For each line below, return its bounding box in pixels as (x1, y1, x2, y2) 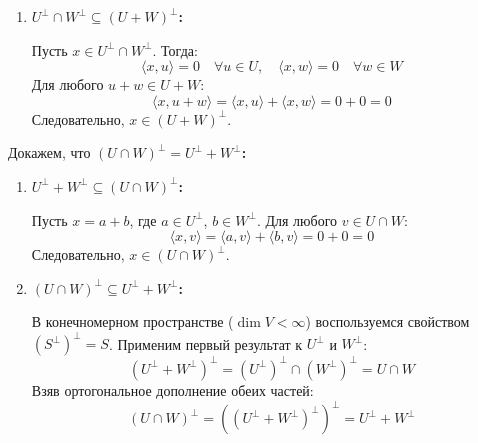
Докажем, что (8, 142, 91, 163)
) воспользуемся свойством (305, 311, 470, 332)
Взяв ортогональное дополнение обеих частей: (31, 379, 314, 400)
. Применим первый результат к (108, 333, 303, 354)
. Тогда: (152, 39, 198, 60)
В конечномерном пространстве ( (31, 311, 234, 332)
